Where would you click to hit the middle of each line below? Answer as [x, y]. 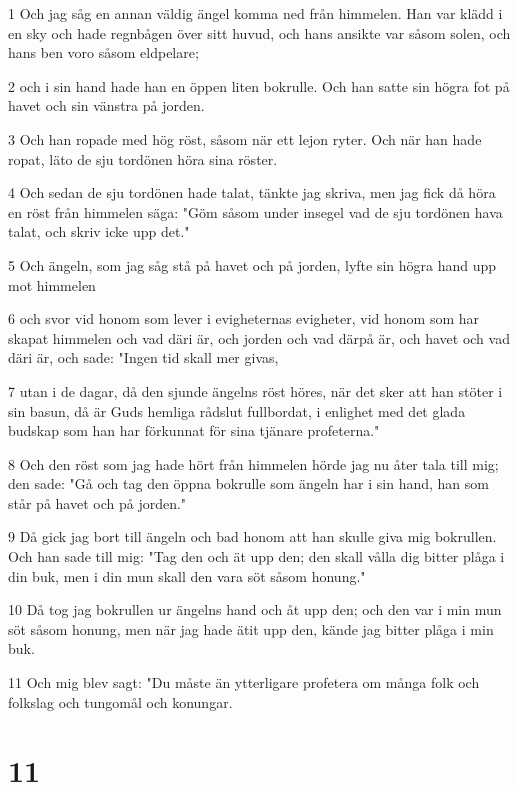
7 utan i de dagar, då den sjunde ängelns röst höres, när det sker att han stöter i [255, 390]
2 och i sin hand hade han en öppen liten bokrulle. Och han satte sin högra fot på [259, 85]
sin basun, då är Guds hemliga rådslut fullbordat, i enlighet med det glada [237, 410]
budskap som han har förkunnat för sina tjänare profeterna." [194, 430]
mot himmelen [52, 284]
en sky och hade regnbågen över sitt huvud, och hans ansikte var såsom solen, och [259, 32]
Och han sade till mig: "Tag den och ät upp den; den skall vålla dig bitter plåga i [256, 556]
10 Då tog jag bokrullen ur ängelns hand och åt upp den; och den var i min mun [255, 609]
